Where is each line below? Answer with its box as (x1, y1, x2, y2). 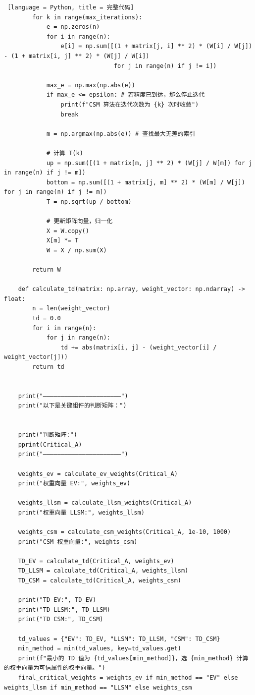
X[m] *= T (46, 237, 79, 244)
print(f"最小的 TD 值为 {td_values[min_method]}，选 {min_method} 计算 (18, 654, 249, 662)
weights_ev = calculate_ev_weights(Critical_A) (18, 470, 178, 477)
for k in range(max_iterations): (32, 13, 143, 21)
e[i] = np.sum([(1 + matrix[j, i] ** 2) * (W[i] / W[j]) (60, 43, 253, 50)
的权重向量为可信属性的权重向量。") (4, 664, 105, 672)
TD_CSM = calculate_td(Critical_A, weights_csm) (18, 577, 181, 584)
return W (32, 266, 61, 274)
